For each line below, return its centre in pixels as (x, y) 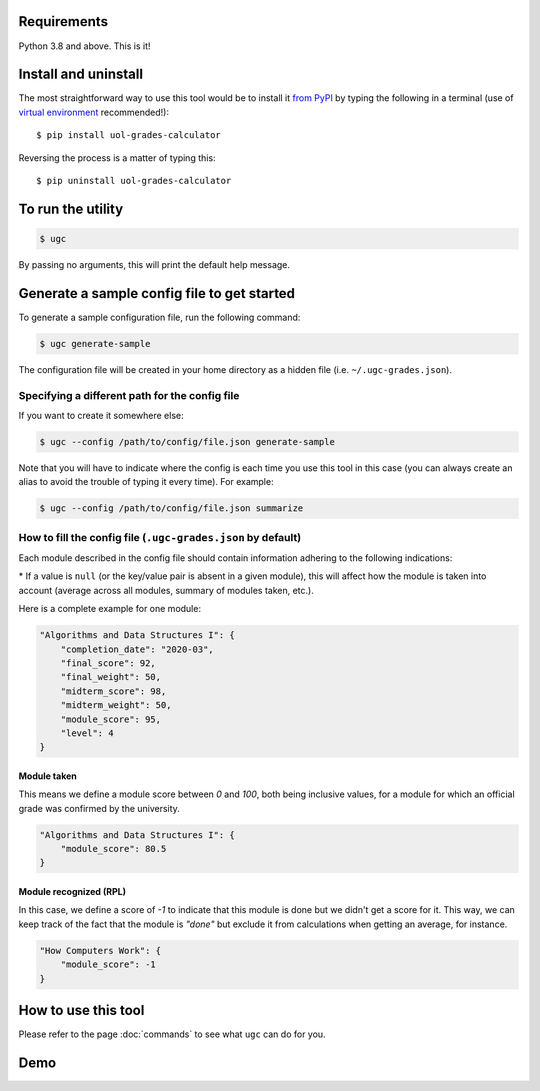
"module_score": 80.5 (113, 849)
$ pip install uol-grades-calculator (129, 135)
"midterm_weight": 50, (116, 705)
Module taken (47, 776)
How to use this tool (81, 1010)
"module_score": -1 (108, 964)
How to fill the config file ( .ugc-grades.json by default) (160, 537)
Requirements (63, 21)
